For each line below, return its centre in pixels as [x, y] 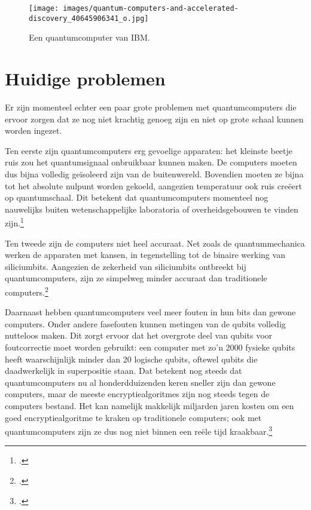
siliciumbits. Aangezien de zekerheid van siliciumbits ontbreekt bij [126, 266]
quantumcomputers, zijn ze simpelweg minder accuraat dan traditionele [136, 278]
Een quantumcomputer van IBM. [89, 37]
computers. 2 [27, 291]
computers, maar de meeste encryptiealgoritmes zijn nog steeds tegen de [137, 394]
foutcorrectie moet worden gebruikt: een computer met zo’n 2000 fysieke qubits [150, 347]
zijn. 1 [14, 222]
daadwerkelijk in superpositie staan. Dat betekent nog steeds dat [124, 371]
